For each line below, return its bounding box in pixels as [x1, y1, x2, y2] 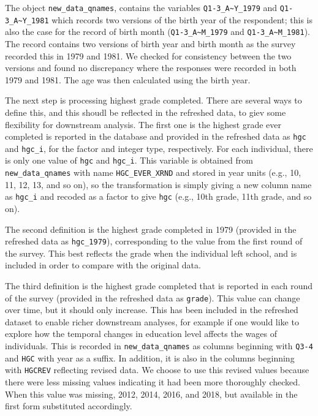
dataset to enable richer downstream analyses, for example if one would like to [5, 315, 299, 328]
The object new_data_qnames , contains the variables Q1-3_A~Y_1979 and [5, 1, 278, 13]
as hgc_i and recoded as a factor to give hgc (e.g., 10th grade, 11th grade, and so [5, 190, 312, 203]
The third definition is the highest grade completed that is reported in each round [5, 279, 313, 292]
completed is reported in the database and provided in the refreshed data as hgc [5, 130, 306, 143]
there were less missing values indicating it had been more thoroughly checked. [5, 376, 300, 388]
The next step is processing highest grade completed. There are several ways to [5, 94, 302, 107]
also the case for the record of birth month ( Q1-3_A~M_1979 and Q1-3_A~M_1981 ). [5, 25, 310, 38]
